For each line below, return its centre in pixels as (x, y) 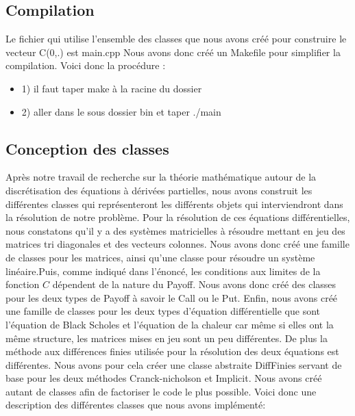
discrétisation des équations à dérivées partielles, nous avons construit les (159, 190)
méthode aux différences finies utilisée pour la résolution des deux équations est (172, 351)
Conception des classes (87, 148)
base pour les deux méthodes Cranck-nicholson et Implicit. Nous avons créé (164, 378)
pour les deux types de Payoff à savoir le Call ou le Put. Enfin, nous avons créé (172, 297)
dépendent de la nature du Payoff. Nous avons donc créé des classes (194, 284)
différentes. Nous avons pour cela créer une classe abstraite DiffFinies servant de (174, 364)
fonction (23, 284)
